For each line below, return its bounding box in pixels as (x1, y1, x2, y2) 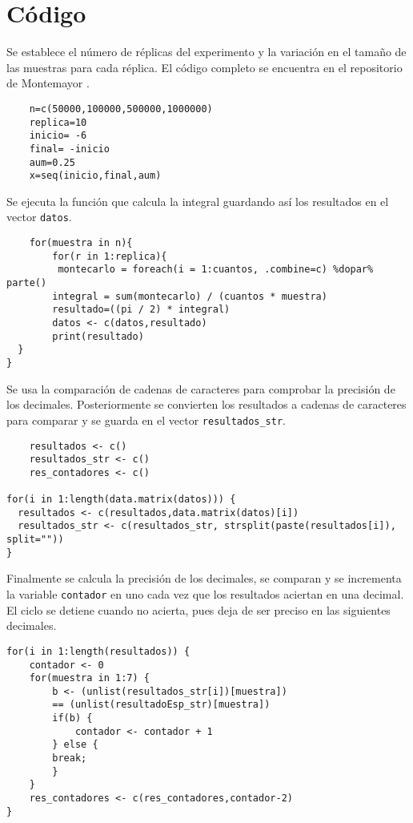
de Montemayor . (6, 75, 90, 91)
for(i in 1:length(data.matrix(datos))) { (6, 494, 236, 506)
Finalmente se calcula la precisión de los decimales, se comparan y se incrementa (6, 570, 402, 587)
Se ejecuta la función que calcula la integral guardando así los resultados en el (6, 192, 389, 209)
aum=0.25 (29, 156, 75, 168)
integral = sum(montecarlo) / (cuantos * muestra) (52, 290, 327, 302)
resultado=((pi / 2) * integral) (52, 304, 231, 316)
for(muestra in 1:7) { (29, 672, 150, 684)
